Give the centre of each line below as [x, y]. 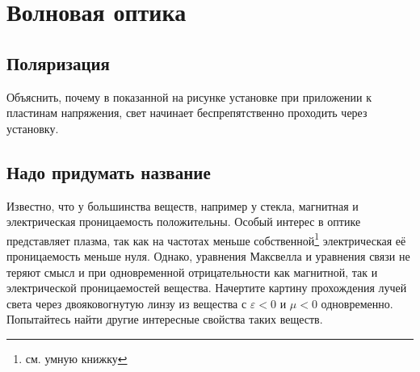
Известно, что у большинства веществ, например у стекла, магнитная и [183, 205]
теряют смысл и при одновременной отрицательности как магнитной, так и [192, 272]
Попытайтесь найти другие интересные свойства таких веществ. [165, 319]
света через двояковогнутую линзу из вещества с [127, 303]
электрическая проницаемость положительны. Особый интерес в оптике [184, 222]
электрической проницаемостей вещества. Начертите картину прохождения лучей [207, 288]
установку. [33, 128]
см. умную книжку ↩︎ [76, 358]
